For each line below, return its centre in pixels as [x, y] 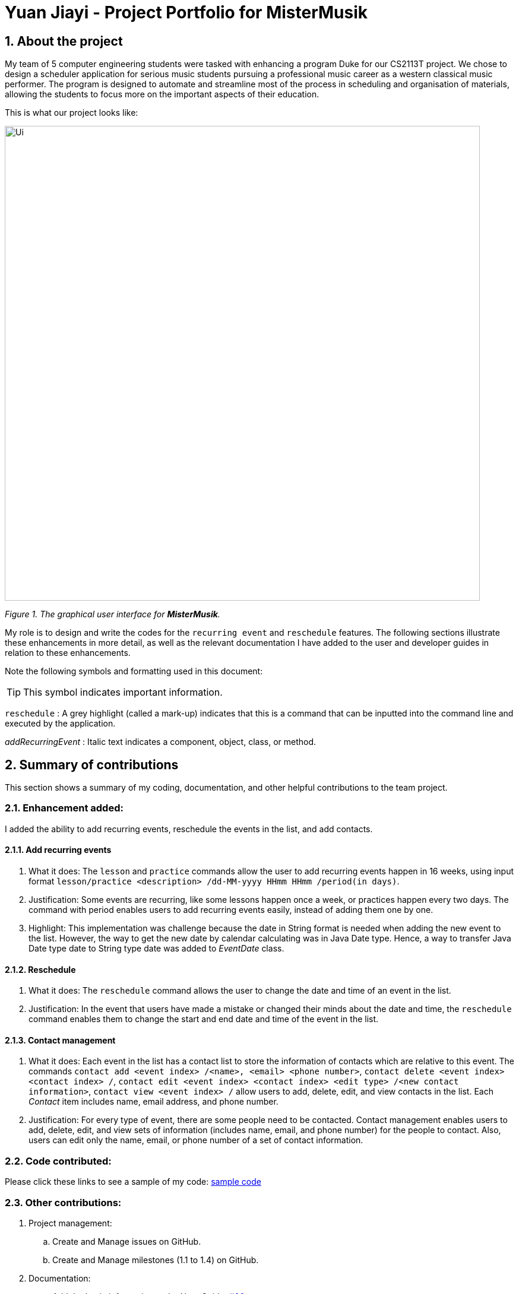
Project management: [70, 1223]
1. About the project [64, 41]
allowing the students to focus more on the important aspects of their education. [162, 94]
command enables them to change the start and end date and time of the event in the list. [204, 1019]
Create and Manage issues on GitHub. [127, 1241]
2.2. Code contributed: [58, 1161]
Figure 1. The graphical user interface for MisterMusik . [113, 614]
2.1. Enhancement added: [64, 808]
